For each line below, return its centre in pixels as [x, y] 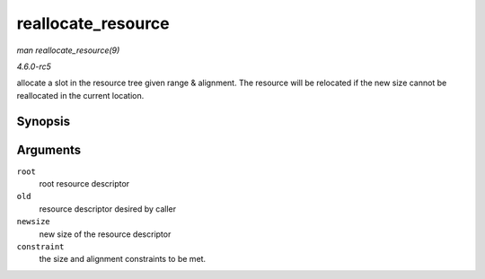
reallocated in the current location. [80, 95]
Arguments [49, 149]
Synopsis [44, 121]
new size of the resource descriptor [105, 234]
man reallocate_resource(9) [68, 50]
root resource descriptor [84, 184]
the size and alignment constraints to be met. [123, 259]
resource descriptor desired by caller [108, 209]
